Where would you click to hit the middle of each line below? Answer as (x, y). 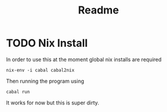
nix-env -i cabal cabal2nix (40, 70)
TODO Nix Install (47, 43)
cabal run (18, 91)
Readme (98, 10)
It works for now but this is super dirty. (53, 103)
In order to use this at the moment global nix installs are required (84, 59)
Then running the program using (45, 81)
